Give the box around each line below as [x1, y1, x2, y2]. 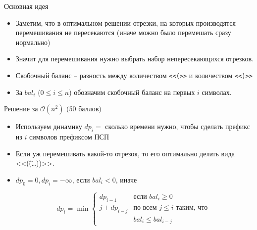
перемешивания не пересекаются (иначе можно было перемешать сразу [15, 27, 231, 38]
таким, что [176, 204, 208, 211]
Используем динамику [15, 121, 82, 132]
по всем [133, 204, 157, 211]
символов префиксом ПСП [29, 132, 109, 142]
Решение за [4, 103, 38, 114]
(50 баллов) [66, 103, 102, 114]
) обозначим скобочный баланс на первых [69, 87, 195, 97]
